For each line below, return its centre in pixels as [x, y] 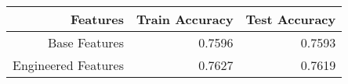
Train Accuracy [185, 19]
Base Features [85, 42]
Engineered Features [68, 65]
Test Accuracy [291, 19]
